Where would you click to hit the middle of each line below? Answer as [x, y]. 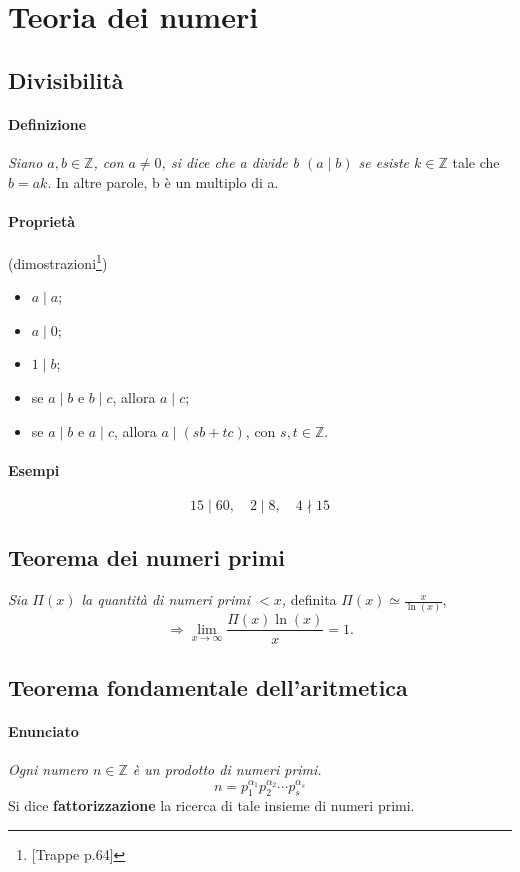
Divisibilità [66, 79]
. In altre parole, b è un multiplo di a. [163, 181]
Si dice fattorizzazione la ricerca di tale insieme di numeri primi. [211, 805]
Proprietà [42, 220]
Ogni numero [48, 769]
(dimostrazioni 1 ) [58, 261]
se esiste [384, 161]
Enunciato [43, 730]
